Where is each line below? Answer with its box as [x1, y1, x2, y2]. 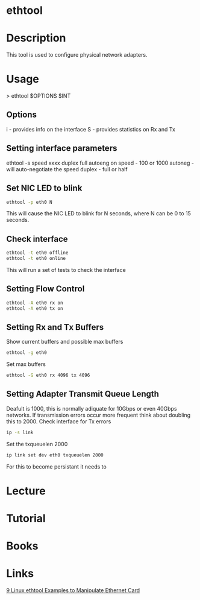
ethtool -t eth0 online [6, 256, 66, 262]
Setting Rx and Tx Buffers [6, 322, 104, 332]
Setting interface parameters [6, 143, 117, 154]
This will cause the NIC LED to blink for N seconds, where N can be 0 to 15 [6, 210, 192, 217]
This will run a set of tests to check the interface [6, 266, 127, 273]
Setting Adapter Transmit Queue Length [6, 389, 160, 399]
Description [6, 31, 66, 45]
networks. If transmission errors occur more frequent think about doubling [6, 411, 191, 418]
